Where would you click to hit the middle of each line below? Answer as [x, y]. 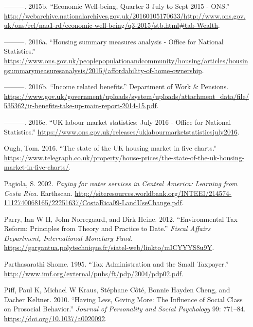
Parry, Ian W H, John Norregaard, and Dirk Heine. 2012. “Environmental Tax [121, 219]
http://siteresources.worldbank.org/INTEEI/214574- [153, 193]
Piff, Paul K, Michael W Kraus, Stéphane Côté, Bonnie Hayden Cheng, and [117, 290]
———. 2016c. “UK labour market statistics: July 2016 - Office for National [117, 122]
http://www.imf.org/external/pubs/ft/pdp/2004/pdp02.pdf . [94, 273]
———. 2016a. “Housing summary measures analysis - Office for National [114, 41]
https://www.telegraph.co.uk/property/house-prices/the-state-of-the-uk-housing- [124, 157]
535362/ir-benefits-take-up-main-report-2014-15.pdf [80, 106]
